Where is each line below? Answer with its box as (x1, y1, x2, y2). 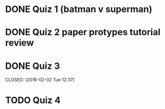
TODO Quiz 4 (5, 94, 61, 106)
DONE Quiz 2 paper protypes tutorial (5, 27, 160, 38)
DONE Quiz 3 (5, 60, 60, 71)
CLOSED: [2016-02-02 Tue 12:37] (5, 77, 75, 83)
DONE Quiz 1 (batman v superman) (5, 4, 152, 15)
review (5, 37, 34, 49)
